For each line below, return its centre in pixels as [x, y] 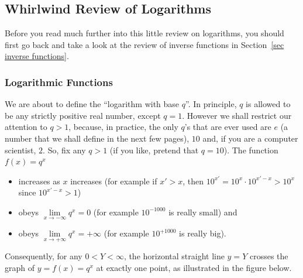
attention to [26, 127]
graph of [20, 267]
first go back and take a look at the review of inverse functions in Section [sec [144, 44]
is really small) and [203, 212]
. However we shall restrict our [237, 115]
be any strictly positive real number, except [83, 115]
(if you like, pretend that [154, 150]
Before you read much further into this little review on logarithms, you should [144, 33]
